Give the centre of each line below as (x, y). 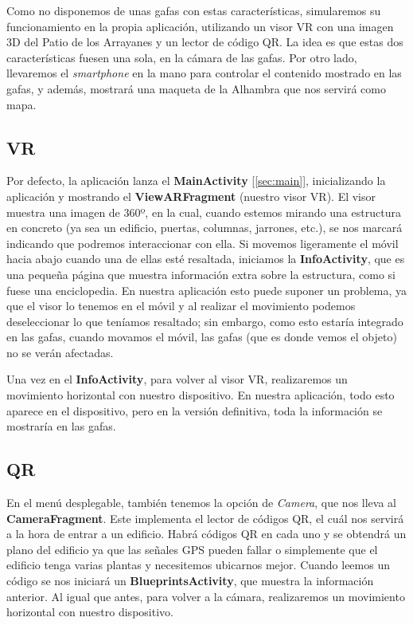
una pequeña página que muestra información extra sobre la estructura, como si (201, 274)
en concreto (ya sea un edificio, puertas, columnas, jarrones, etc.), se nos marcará (205, 228)
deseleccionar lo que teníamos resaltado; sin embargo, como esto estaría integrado (205, 321)
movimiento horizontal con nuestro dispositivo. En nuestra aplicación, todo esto (201, 395)
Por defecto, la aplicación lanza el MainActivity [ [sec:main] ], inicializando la (196, 181)
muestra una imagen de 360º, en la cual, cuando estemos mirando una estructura (204, 212)
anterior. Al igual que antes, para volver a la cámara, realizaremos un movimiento (206, 596)
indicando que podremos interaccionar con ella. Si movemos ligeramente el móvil (203, 243)
